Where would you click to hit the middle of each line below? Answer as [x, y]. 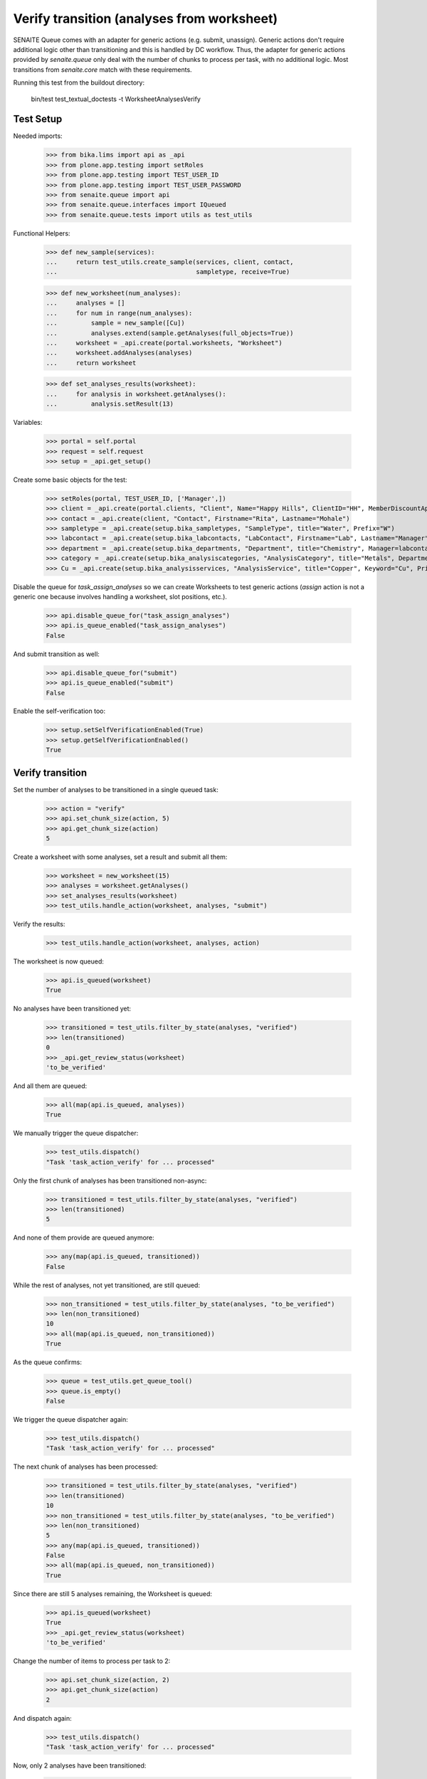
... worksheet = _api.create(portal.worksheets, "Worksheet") [164, 343]
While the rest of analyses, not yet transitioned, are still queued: [107, 1285]
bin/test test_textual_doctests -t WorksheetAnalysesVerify [116, 99]
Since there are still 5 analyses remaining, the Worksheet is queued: [113, 1593]
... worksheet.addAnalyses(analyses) [119, 353]
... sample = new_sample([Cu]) [115, 323]
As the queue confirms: [47, 1362]
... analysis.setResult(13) [110, 404]
